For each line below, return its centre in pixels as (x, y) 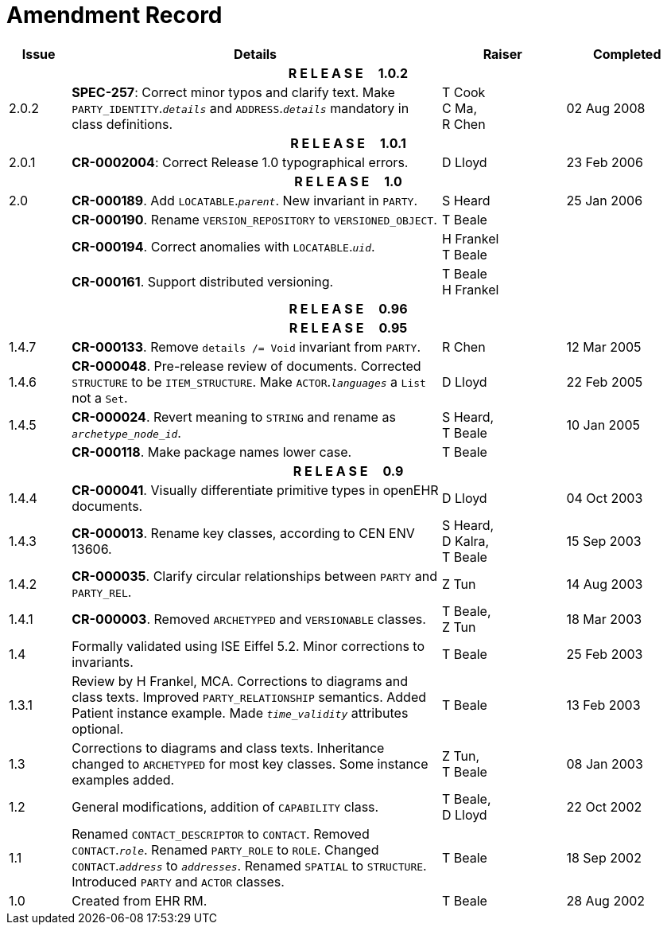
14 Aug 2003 (605, 584)
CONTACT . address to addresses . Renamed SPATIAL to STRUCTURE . (249, 865)
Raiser (502, 54)
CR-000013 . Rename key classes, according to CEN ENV (243, 533)
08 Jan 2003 (605, 763)
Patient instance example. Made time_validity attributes (240, 713)
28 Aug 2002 (606, 900)
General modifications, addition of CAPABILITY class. (225, 806)
